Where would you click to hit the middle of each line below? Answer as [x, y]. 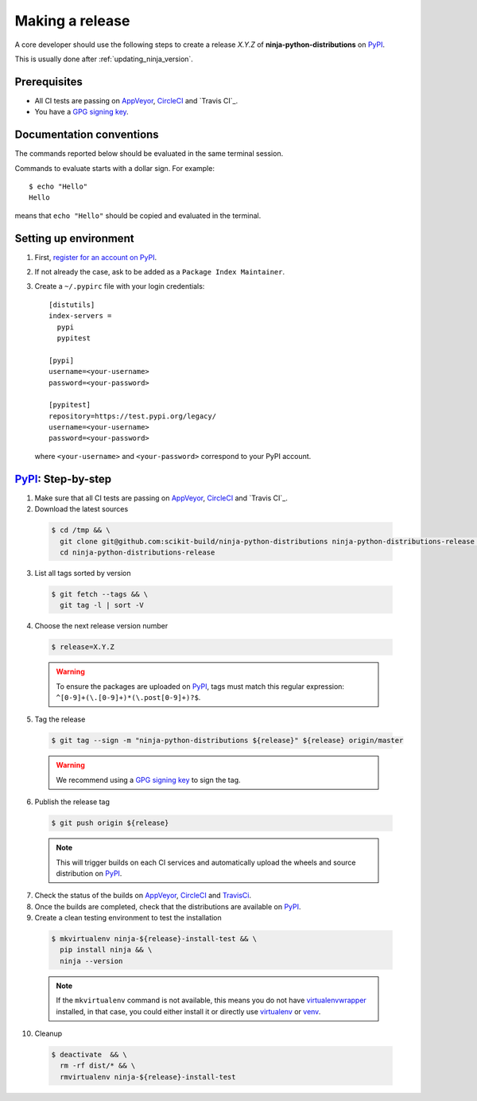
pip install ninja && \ [106, 950]
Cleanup [48, 1033]
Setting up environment [74, 238]
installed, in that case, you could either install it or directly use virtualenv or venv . [188, 1011]
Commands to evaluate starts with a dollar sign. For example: [114, 168]
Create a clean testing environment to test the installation [128, 918]
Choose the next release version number [101, 626]
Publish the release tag [72, 802]
